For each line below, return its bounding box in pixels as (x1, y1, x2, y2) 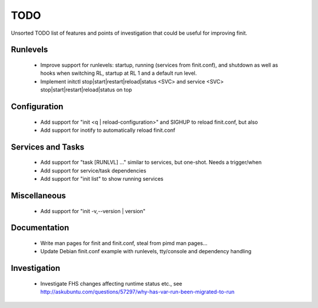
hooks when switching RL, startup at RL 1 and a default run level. (40, 69, 197, 77)
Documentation (11, 223, 69, 233)
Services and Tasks (11, 142, 85, 152)
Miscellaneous (11, 190, 66, 200)
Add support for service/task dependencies (40, 167, 147, 174)
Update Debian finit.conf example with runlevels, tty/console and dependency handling (40, 248, 251, 255)
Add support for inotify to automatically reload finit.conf (40, 127, 176, 134)
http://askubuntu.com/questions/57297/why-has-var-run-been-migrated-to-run (40, 289, 235, 296)
